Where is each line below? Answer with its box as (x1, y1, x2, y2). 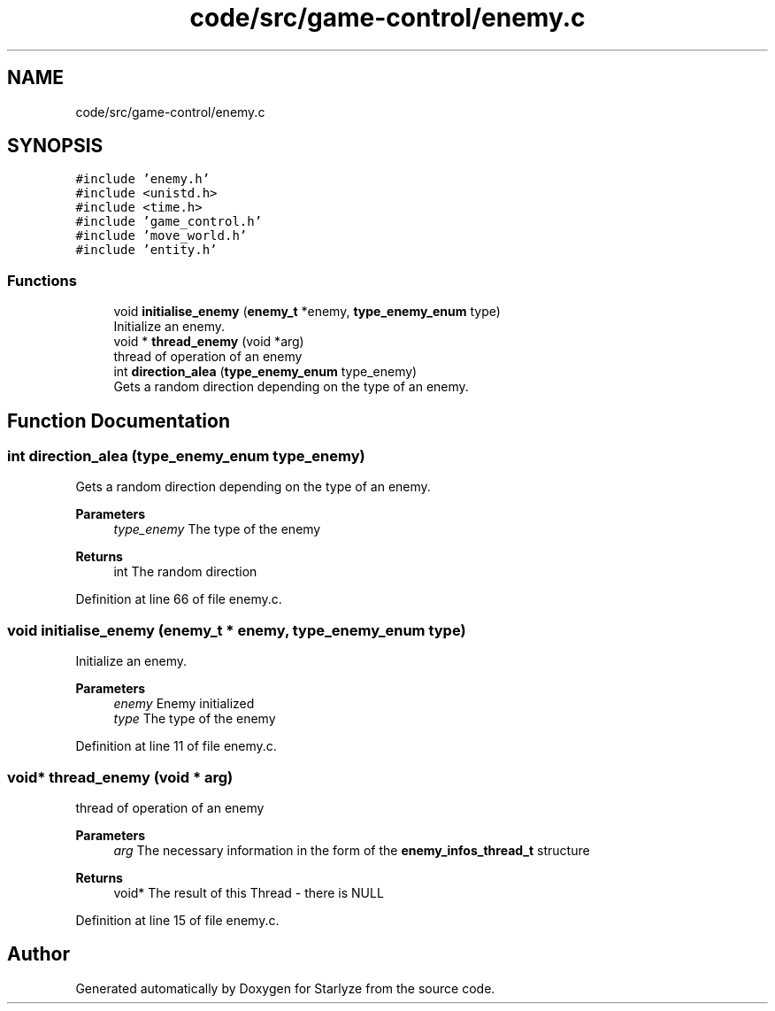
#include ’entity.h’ (75, 243, 218, 258)
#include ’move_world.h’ (75, 228, 248, 243)
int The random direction (113, 564, 257, 580)
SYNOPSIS (7, 135, 104, 158)
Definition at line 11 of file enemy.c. (75, 738, 277, 754)
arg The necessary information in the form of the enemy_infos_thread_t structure (113, 842, 590, 858)
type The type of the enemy (113, 711, 276, 727)
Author (7, 943, 70, 966)
